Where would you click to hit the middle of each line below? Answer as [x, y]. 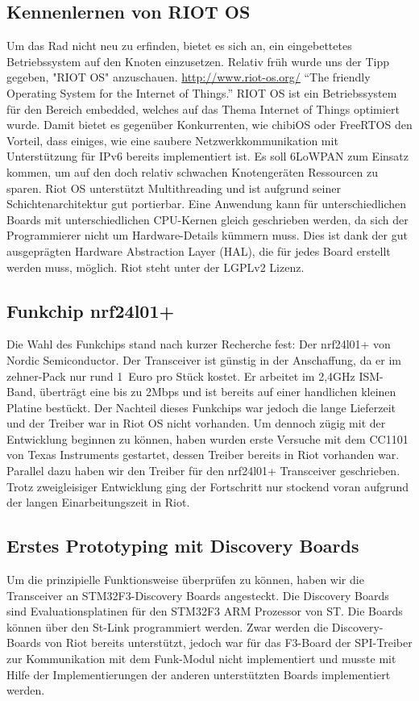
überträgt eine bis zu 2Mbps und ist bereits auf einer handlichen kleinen [218, 392]
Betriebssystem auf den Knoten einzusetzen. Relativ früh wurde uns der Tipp [198, 61]
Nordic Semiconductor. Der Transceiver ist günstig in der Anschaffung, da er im [204, 359]
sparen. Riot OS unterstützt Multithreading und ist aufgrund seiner [174, 188]
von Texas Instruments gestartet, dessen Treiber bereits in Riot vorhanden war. [203, 455]
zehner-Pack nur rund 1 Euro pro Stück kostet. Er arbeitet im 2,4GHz [181, 376]
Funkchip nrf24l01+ [91, 310]
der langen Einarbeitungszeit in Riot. [98, 502]
